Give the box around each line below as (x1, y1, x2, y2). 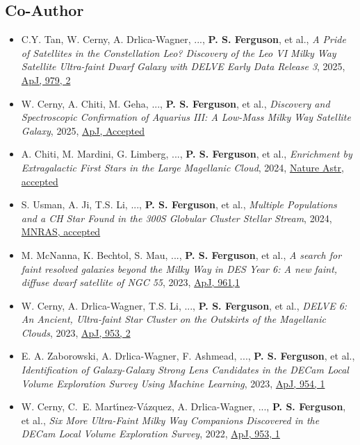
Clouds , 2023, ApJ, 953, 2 (21, 325, 131, 339)
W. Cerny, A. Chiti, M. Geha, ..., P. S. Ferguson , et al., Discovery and (21, 96, 330, 110)
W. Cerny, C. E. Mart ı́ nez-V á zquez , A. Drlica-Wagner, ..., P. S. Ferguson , (21, 399, 346, 414)
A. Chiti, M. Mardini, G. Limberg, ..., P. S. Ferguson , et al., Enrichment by (21, 146, 352, 161)
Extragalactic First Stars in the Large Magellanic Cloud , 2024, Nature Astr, (21, 160, 344, 174)
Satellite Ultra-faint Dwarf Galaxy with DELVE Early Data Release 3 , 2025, (21, 59, 345, 74)
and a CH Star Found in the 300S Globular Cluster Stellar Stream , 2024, (21, 210, 332, 225)
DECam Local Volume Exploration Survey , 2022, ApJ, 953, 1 (21, 426, 280, 441)
